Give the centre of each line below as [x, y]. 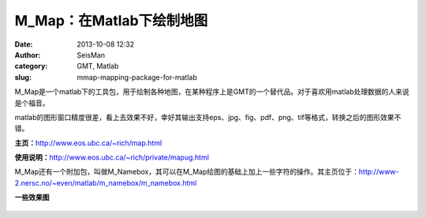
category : [31, 66]
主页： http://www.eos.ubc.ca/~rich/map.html [88, 143]
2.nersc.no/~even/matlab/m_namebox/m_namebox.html [106, 182]
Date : [24, 44]
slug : [23, 77]
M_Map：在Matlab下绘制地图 [111, 21]
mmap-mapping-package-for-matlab [137, 77]
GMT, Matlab [98, 66]
